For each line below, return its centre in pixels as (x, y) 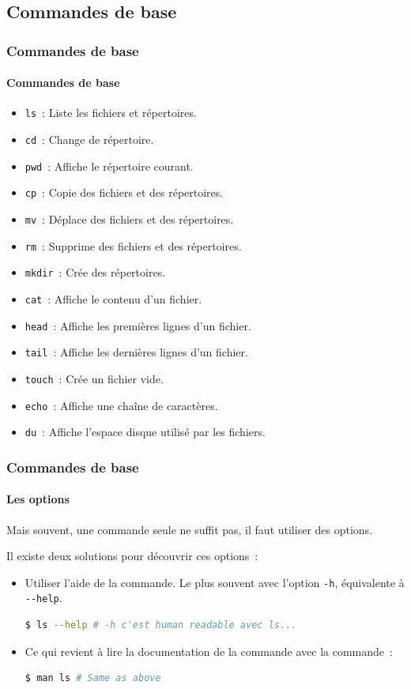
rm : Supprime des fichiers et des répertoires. (133, 245)
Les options (38, 499)
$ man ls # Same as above (93, 678)
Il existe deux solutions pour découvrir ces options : (132, 556)
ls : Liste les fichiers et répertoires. (111, 113)
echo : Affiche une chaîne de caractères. (121, 405)
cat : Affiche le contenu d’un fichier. (113, 299)
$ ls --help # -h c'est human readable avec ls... (161, 625)
